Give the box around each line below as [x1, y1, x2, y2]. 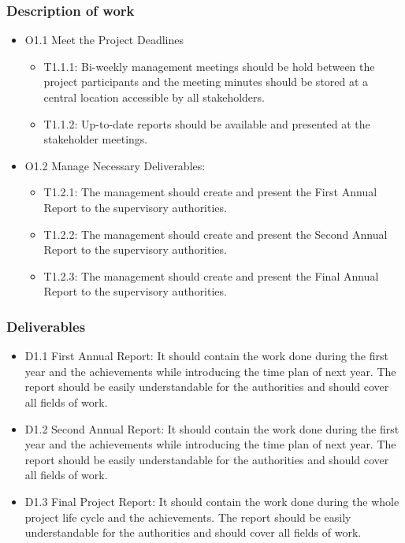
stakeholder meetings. [43, 131, 148, 147]
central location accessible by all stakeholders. [43, 89, 265, 105]
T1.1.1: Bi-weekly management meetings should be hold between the [43, 58, 375, 74]
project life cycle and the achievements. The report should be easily [24, 508, 351, 525]
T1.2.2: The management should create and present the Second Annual [43, 225, 388, 242]
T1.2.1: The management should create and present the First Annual [43, 184, 377, 200]
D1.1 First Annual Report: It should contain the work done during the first [24, 348, 388, 364]
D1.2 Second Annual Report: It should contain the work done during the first [24, 420, 399, 437]
